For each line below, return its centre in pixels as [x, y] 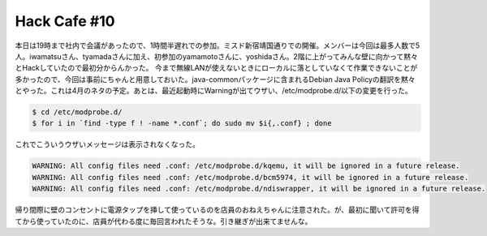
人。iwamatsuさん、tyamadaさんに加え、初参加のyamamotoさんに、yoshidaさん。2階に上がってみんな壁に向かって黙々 [216, 56]
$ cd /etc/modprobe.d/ [77, 112]
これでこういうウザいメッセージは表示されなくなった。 [108, 144]
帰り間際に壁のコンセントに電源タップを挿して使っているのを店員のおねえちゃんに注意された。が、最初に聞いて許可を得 [217, 210]
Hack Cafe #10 [65, 21]
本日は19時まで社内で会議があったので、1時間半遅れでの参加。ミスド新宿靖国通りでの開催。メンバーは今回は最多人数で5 [218, 45]
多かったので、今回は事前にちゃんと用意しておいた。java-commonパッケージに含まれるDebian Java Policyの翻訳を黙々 [215, 79]
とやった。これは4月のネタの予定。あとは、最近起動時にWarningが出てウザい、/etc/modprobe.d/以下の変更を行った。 [214, 91]
